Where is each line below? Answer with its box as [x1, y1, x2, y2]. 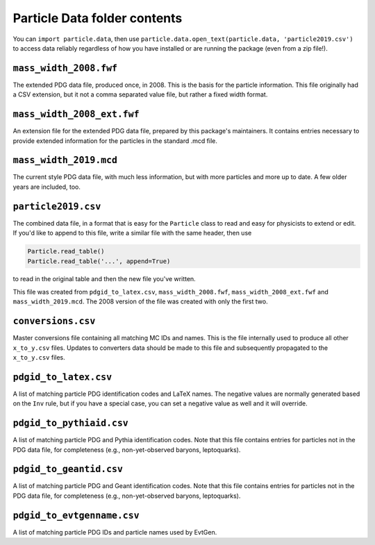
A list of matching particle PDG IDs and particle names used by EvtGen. [12, 528, 217, 536]
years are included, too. [12, 183, 81, 191]
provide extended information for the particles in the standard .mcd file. [12, 136, 218, 145]
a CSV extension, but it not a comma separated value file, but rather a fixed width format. [12, 90, 268, 99]
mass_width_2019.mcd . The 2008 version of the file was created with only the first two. [12, 297, 268, 305]
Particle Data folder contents [12, 10, 183, 26]
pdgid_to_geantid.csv [12, 464, 123, 475]
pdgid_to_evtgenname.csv [12, 510, 140, 521]
